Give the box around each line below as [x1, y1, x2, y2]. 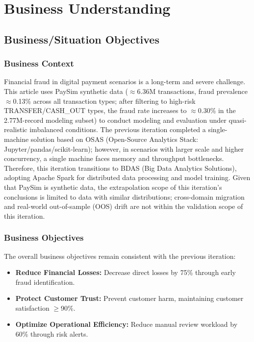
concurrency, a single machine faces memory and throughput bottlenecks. [4, 153, 224, 163]
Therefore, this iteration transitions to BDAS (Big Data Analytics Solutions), [4, 162, 237, 173]
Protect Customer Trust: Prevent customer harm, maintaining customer [15, 293, 244, 303]
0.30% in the [198, 105, 236, 115]
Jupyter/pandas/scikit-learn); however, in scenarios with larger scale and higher [4, 143, 244, 154]
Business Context [4, 57, 74, 69]
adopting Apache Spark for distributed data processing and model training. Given [4, 172, 251, 182]
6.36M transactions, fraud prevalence [137, 86, 248, 96]
